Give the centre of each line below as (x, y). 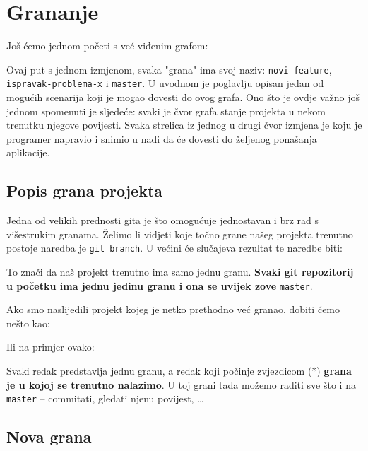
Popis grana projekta (85, 191)
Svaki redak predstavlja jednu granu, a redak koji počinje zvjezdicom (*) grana (179, 371)
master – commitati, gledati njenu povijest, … (105, 398)
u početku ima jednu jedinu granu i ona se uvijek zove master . (160, 285)
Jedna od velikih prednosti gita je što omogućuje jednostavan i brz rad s (163, 220)
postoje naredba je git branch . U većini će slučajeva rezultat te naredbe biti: (174, 248)
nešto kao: (28, 323)
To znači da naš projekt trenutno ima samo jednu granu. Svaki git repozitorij (180, 272)
